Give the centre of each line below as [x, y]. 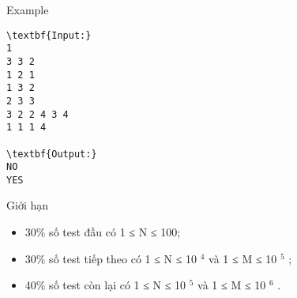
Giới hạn [28, 205]
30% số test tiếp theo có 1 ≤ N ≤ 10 [111, 258]
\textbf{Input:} [49, 35]
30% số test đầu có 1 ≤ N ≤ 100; [103, 232]
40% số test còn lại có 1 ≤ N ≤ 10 [105, 285]
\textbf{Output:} [52, 154]
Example [28, 9]
